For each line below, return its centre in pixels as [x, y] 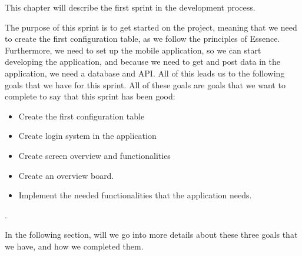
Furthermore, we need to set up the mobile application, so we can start [133, 50]
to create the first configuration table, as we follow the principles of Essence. [142, 39]
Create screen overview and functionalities [94, 155]
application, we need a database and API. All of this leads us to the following [145, 73]
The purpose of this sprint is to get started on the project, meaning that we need [151, 27]
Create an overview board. [66, 175]
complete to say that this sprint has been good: [90, 96]
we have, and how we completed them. [74, 246]
